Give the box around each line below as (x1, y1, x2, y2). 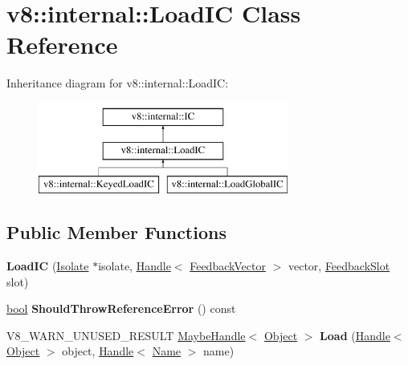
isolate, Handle (98, 258, 171, 274)
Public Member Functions (6, 220, 226, 245)
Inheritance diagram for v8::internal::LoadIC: (6, 75, 229, 91)
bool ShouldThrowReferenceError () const (6, 300, 236, 317)
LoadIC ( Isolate (6, 258, 89, 274)
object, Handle (62, 343, 134, 359)
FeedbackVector (190, 258, 266, 274)
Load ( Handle (320, 326, 390, 343)
